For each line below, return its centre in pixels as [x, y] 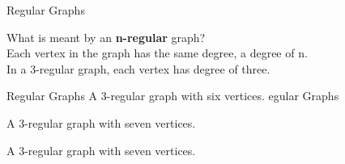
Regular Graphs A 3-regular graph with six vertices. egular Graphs [173, 96]
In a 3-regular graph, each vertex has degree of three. [138, 68]
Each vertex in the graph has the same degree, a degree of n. [157, 53]
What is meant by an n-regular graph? [106, 37]
